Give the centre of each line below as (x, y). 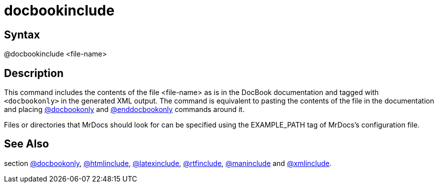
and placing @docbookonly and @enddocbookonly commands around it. (124, 109)
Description (34, 73)
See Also (27, 144)
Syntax (22, 34)
